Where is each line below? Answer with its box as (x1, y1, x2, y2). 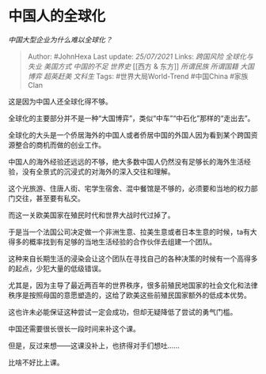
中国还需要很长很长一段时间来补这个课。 (8, 323, 140, 333)
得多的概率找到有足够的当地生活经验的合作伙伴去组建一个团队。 (8, 236, 216, 246)
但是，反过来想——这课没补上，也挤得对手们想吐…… (8, 341, 180, 350)
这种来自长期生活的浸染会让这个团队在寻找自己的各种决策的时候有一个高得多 (8, 254, 258, 263)
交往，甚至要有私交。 (14, 193, 85, 202)
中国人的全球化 (8, 7, 106, 25)
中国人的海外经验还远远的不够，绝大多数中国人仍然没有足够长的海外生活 (8, 157, 244, 166)
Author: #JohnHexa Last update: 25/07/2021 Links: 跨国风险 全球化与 (27, 51, 253, 61)
